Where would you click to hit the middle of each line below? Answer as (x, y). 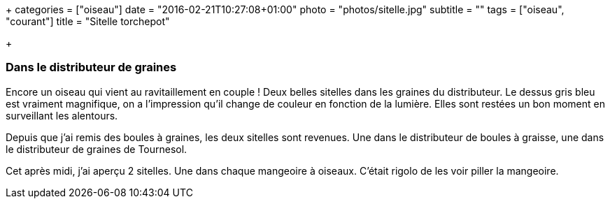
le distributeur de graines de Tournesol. (97, 149)
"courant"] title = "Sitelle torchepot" (88, 21)
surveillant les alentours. (62, 115)
